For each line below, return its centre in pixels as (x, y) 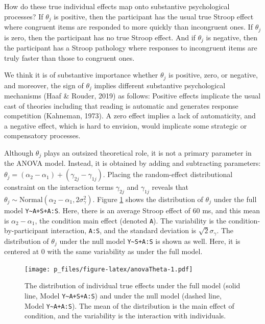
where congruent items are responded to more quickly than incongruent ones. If (128, 27)
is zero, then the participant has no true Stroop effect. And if (100, 37)
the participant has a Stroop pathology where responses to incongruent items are (131, 47)
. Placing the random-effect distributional (168, 174)
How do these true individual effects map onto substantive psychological (117, 6)
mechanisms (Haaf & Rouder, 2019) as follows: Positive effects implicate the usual (132, 96)
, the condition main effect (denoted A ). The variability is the (130, 220)
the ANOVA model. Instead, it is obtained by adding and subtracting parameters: (132, 163)
